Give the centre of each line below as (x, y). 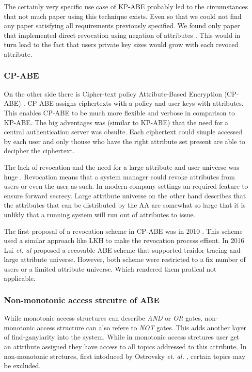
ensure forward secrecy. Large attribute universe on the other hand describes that (125, 195)
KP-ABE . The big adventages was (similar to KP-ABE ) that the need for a (116, 122)
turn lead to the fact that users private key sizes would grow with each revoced (121, 44)
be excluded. (23, 365)
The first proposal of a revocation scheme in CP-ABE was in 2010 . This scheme (123, 231)
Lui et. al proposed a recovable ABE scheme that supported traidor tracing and (122, 250)
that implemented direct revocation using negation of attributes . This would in (122, 35)
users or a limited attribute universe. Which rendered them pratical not (110, 268)
